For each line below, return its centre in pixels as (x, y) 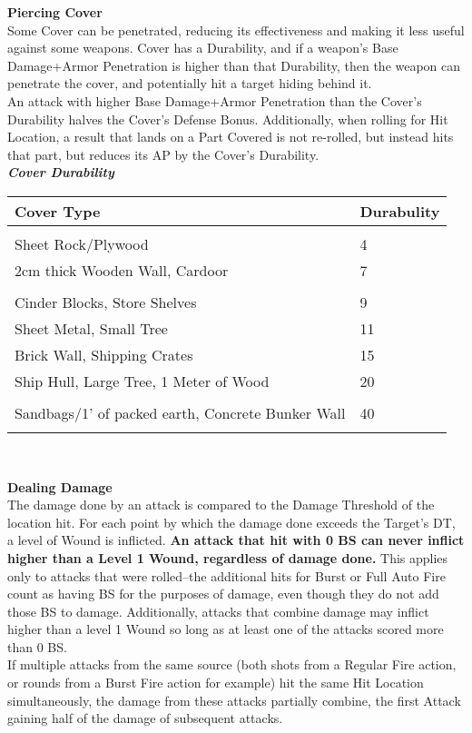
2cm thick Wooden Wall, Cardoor (122, 270)
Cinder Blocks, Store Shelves (106, 302)
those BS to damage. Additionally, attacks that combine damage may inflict (218, 611)
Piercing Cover (55, 12)
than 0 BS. (37, 646)
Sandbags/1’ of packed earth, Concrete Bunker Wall (180, 412)
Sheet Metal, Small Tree (91, 328)
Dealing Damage (60, 486)
